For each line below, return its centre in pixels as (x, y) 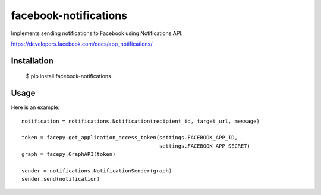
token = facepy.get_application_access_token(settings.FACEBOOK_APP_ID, (130, 138)
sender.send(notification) (61, 179)
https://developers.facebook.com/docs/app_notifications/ (82, 44)
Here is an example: (35, 107)
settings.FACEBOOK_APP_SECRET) (205, 146)
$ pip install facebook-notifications (68, 76)
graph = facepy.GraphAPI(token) (69, 154)
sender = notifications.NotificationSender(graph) (97, 171)
